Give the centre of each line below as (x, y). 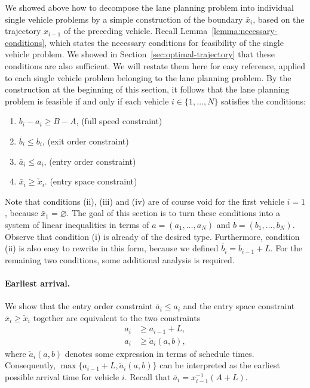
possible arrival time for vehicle (62, 376)
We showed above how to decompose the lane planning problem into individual (149, 7)
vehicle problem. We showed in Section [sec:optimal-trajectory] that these (140, 54)
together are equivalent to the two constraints (117, 317)
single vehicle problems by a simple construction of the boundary (124, 19)
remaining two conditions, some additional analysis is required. (120, 259)
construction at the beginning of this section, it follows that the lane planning (147, 89)
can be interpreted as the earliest (220, 365)
